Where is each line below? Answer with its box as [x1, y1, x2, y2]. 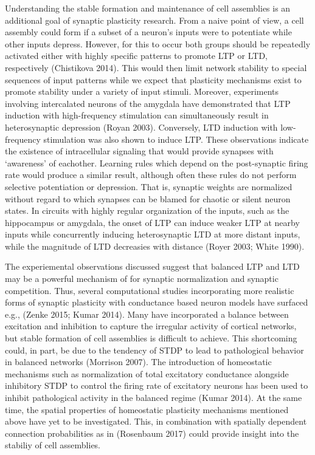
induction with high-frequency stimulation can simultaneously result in [5, 109, 269, 121]
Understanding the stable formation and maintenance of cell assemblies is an [5, 2, 291, 14]
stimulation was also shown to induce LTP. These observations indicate [43, 132, 309, 145]
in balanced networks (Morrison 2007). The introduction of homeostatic [5, 355, 272, 368]
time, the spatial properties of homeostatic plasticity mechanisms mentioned [5, 403, 289, 416]
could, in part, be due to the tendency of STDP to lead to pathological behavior [5, 343, 304, 356]
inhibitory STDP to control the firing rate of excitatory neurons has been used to [5, 379, 308, 392]
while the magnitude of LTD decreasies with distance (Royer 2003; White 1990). [5, 239, 305, 252]
